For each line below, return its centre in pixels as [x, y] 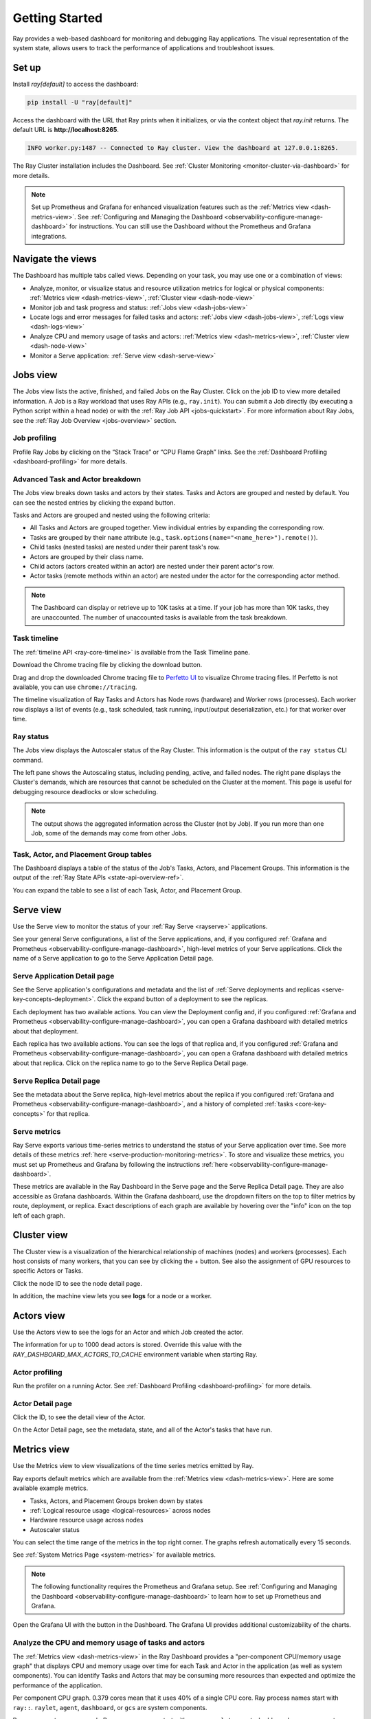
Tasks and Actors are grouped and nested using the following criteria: [111, 515]
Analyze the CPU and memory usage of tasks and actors [109, 1643]
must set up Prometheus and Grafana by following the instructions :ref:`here [120, 1164]
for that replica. [68, 1113]
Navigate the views [55, 259]
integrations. [49, 236]
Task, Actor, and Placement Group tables [82, 854]
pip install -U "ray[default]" [80, 102]
